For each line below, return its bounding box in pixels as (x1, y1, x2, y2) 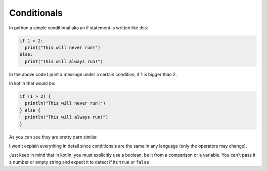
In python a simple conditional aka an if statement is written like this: (9, 25, 148, 31)
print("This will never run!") (25, 44, 101, 50)
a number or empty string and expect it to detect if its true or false (9, 159, 149, 165)
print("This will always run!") (25, 58, 103, 64)
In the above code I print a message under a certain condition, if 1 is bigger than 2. (9, 71, 177, 77)
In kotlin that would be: (9, 81, 56, 86)
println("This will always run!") (25, 114, 109, 120)
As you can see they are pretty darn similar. (9, 134, 98, 140)
